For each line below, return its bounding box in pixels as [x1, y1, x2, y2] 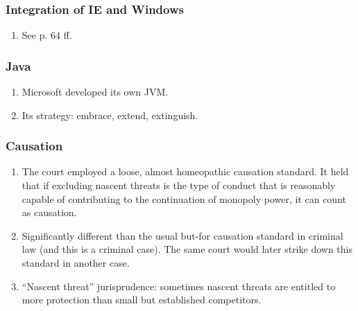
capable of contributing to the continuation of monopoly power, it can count [22, 191, 346, 206]
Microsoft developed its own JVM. [22, 85, 169, 99]
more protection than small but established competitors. [22, 292, 262, 307]
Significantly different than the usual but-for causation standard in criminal [22, 228, 343, 242]
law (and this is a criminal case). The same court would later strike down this [22, 242, 352, 256]
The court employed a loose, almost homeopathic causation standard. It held [22, 164, 349, 179]
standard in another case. [22, 256, 130, 269]
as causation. [22, 205, 77, 220]
